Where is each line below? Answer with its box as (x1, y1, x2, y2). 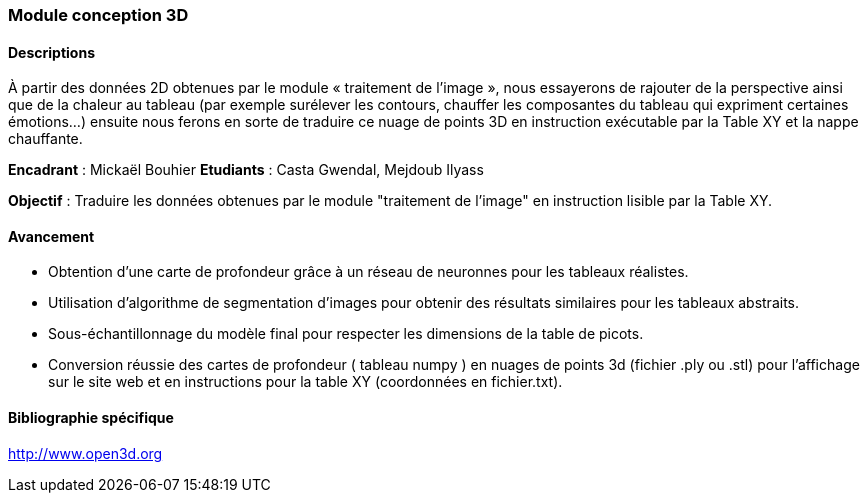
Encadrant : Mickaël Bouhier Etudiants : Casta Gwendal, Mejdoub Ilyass (8, 161, 484, 179)
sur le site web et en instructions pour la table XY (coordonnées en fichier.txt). (48, 373, 563, 391)
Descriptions (8, 43, 95, 61)
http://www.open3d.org (8, 444, 163, 462)
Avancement (8, 227, 95, 245)
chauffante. (8, 130, 83, 148)
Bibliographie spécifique (8, 409, 174, 427)
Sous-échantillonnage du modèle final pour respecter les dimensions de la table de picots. (48, 325, 644, 343)
